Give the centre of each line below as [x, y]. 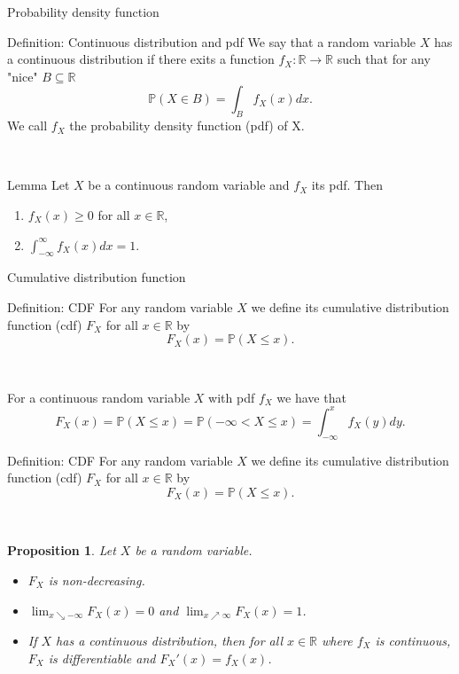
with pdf [232, 397]
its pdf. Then [347, 185]
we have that [311, 397]
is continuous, [413, 641]
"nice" [23, 76]
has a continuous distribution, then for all [169, 641]
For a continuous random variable [99, 397]
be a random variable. [194, 550]
